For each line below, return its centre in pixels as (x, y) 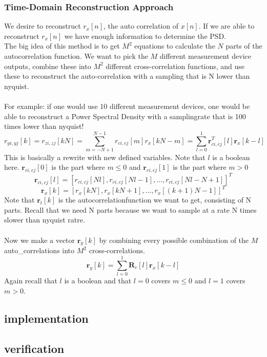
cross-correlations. (117, 250)
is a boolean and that (98, 281)
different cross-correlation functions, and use (175, 66)
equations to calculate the (175, 46)
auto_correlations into (39, 250)
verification (34, 348)
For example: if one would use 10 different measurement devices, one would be (127, 106)
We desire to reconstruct (43, 26)
